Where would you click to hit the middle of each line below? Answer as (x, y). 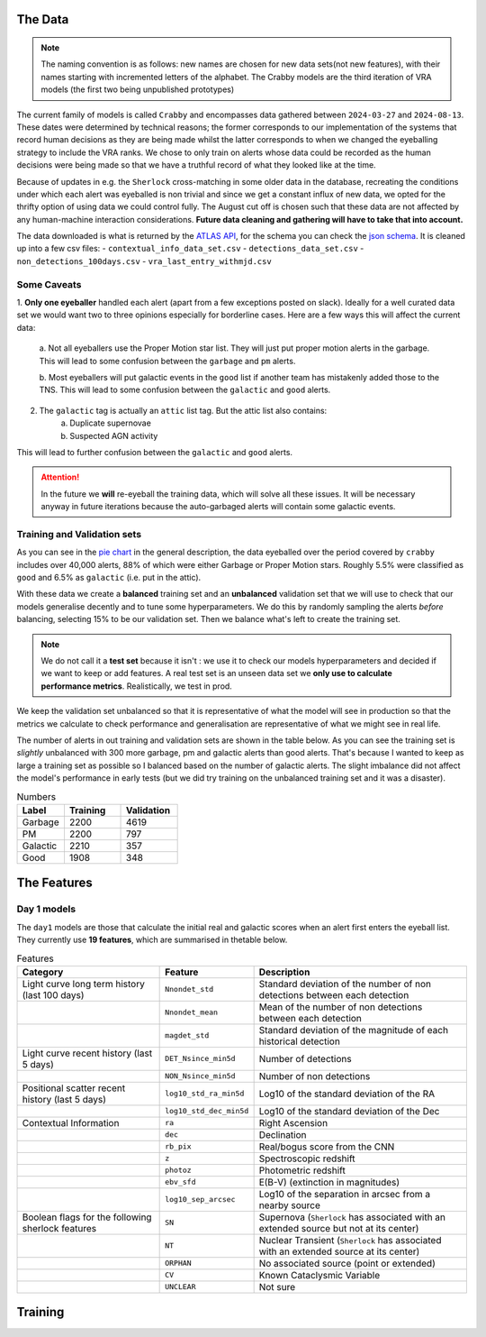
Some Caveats (49, 284)
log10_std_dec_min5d (207, 1111)
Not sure (277, 1287)
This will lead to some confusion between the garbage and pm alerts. (167, 361)
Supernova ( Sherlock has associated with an (352, 1217)
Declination (283, 1134)
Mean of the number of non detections (341, 1007)
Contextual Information (71, 1122)
